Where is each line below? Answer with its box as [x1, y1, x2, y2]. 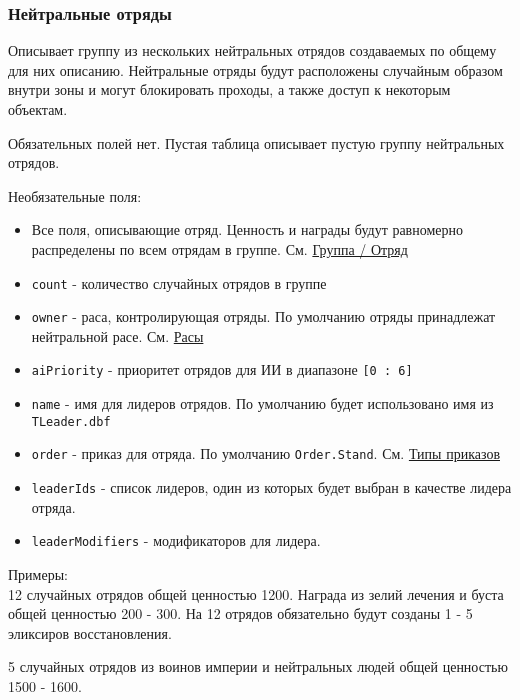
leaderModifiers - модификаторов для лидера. [31, 530, 321, 551]
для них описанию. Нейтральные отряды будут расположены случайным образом [8, 59, 503, 80]
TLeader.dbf [31, 414, 111, 429]
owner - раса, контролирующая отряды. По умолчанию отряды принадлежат [31, 306, 496, 327]
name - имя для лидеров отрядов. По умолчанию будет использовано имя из [31, 393, 494, 414]
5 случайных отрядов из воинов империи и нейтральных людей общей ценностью [8, 656, 508, 677]
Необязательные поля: [8, 185, 142, 206]
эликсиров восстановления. [8, 622, 172, 643]
